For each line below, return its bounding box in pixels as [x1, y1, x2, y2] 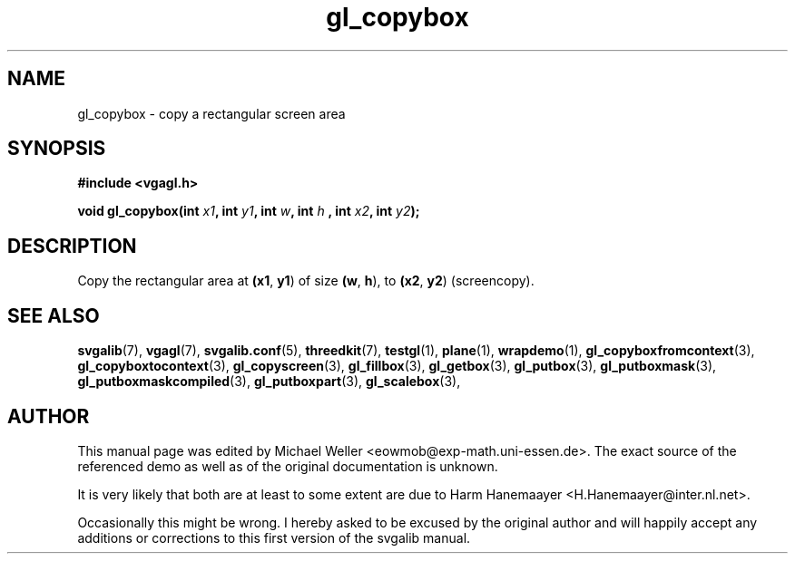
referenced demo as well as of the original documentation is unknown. [77, 458, 498, 474]
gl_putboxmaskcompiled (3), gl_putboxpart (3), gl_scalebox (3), [77, 373, 461, 390]
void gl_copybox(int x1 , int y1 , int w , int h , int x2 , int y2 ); [77, 203, 420, 219]
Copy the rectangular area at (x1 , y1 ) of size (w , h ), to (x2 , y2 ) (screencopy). [77, 273, 535, 289]
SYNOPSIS [7, 137, 106, 160]
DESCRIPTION [7, 234, 137, 257]
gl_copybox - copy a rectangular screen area [77, 105, 346, 121]
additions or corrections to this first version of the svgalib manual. [77, 529, 471, 546]
